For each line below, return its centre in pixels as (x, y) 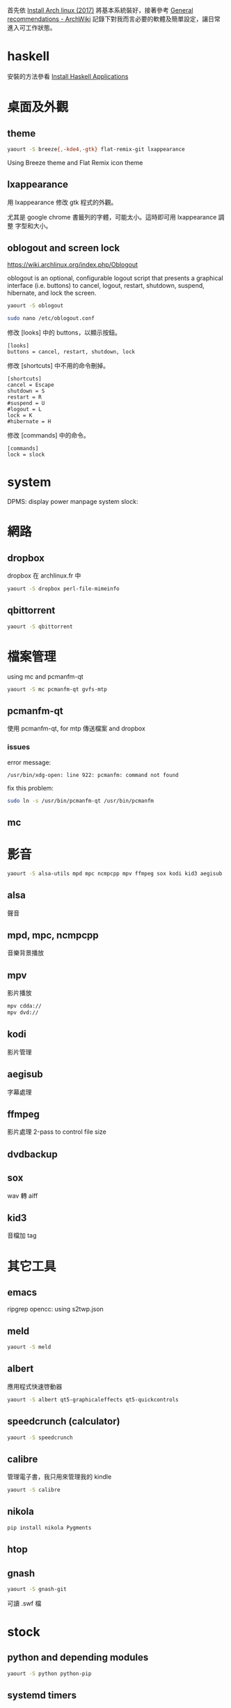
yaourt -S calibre (34, 1490)
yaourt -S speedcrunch (40, 1438)
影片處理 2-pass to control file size (57, 1132)
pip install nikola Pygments (49, 1528)
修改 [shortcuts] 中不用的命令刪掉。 (58, 366)
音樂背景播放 (25, 953)
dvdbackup (32, 1154)
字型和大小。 (33, 226)
